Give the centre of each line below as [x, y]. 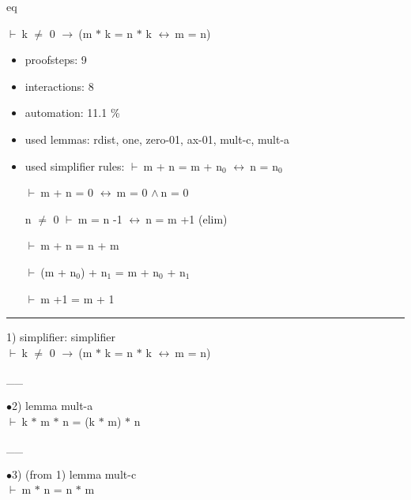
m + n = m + [178, 165]
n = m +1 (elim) [187, 218]
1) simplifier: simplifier [61, 337]
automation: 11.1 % [72, 113]
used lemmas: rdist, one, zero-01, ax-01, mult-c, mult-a [157, 139]
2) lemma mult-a [53, 405]
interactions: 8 [59, 86]
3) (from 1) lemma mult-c [74, 474]
